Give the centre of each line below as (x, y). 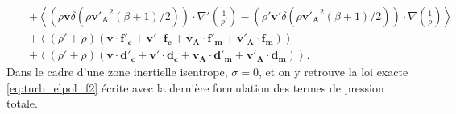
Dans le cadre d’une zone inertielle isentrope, (117, 72)
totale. (22, 103)
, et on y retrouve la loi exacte (333, 72)
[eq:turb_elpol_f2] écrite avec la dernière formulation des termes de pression (195, 87)
